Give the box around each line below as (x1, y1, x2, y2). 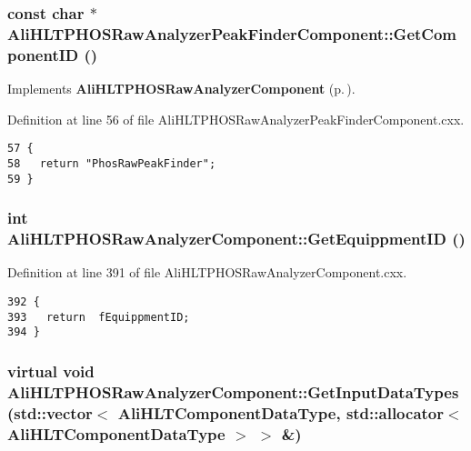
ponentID (7, 43, 79, 65)
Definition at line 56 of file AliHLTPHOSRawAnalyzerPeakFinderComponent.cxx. (7, 109, 465, 128)
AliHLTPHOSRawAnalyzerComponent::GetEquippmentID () (7, 227, 466, 250)
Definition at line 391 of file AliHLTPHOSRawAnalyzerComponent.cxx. (7, 263, 407, 282)
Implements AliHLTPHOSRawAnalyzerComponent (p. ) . (7, 79, 356, 98)
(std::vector (7, 401, 93, 424)
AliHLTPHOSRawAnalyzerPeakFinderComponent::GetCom (7, 22, 457, 45)
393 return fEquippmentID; (7, 310, 190, 324)
